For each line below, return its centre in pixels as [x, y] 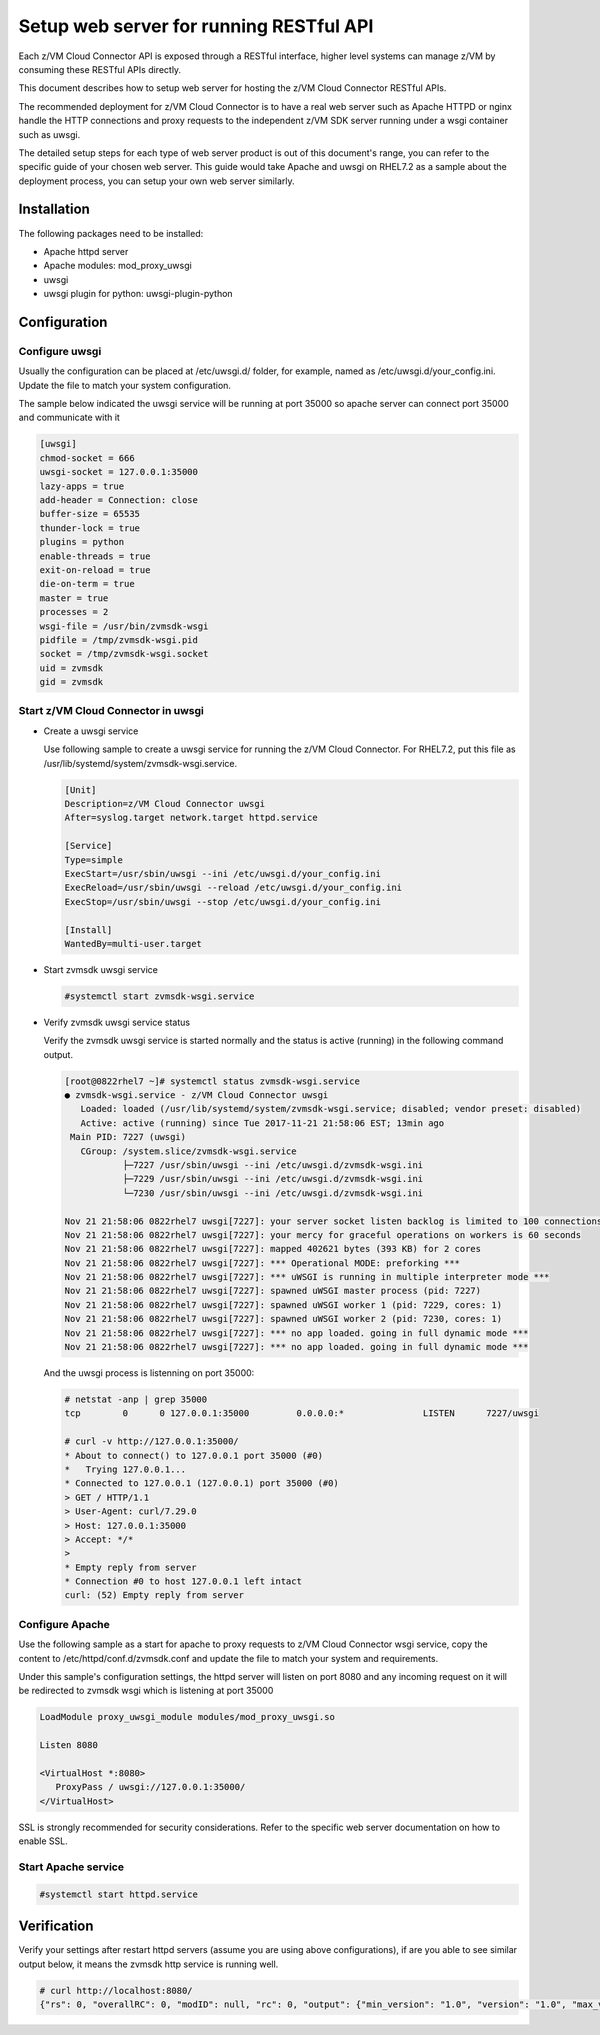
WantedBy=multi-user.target [133, 943]
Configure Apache [64, 1624]
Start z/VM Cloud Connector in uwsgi [111, 711]
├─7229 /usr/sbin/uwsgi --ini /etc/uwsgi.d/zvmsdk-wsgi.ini [273, 1179]
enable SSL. [43, 1841]
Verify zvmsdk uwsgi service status [116, 1022]
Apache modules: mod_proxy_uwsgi [117, 266]
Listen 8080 [69, 1745]
